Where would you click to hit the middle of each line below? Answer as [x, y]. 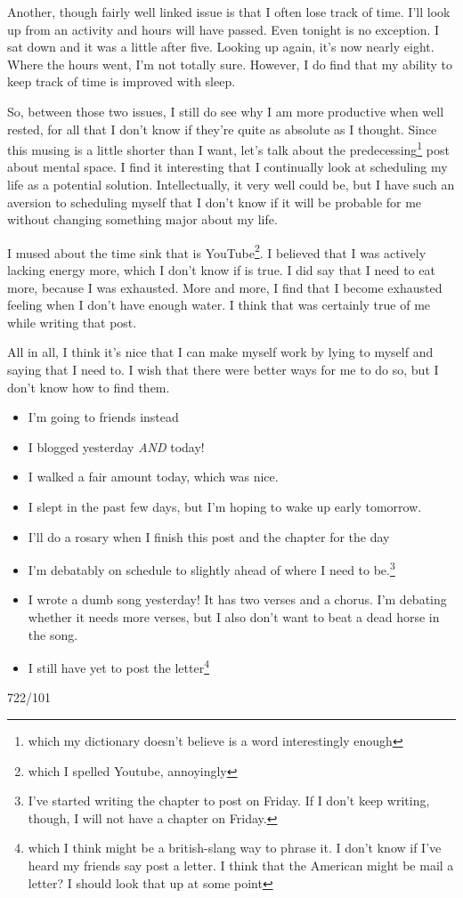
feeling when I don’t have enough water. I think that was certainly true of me [219, 305]
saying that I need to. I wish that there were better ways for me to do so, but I [223, 369]
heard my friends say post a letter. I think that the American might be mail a [241, 865]
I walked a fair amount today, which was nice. [153, 477]
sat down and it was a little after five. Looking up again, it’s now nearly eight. [221, 47]
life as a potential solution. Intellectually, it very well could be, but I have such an [231, 184]
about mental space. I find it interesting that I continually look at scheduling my [227, 167]
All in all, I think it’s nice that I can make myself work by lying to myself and [220, 352]
